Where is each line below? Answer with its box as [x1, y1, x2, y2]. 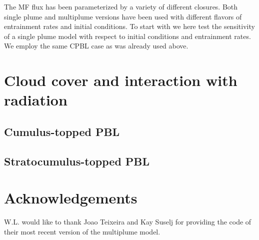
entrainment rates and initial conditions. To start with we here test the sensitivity [4, 21, 255, 31]
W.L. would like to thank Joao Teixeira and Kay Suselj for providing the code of [4, 216, 251, 227]
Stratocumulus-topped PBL [4, 153, 150, 168]
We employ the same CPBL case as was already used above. [4, 40, 188, 51]
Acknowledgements [4, 187, 137, 208]
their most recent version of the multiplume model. [4, 226, 160, 236]
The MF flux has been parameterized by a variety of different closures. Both [4, 1, 238, 11]
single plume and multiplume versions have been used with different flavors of [4, 11, 242, 21]
